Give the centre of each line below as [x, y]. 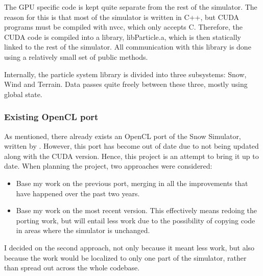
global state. [23, 94]
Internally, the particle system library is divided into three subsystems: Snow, [125, 74]
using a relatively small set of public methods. [76, 56]
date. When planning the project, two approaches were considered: [108, 166]
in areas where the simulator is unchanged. [83, 230]
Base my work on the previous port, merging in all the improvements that [132, 183]
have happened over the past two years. [78, 193]
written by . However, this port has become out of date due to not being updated [131, 146]
